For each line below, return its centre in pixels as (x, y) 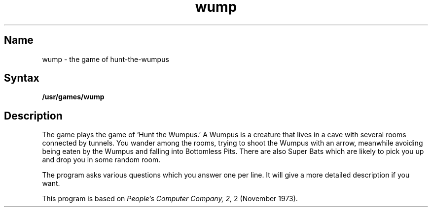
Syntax (22, 78)
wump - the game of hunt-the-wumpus (106, 59)
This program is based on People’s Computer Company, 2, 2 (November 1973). (170, 199)
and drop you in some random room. (101, 160)
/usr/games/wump (73, 97)
